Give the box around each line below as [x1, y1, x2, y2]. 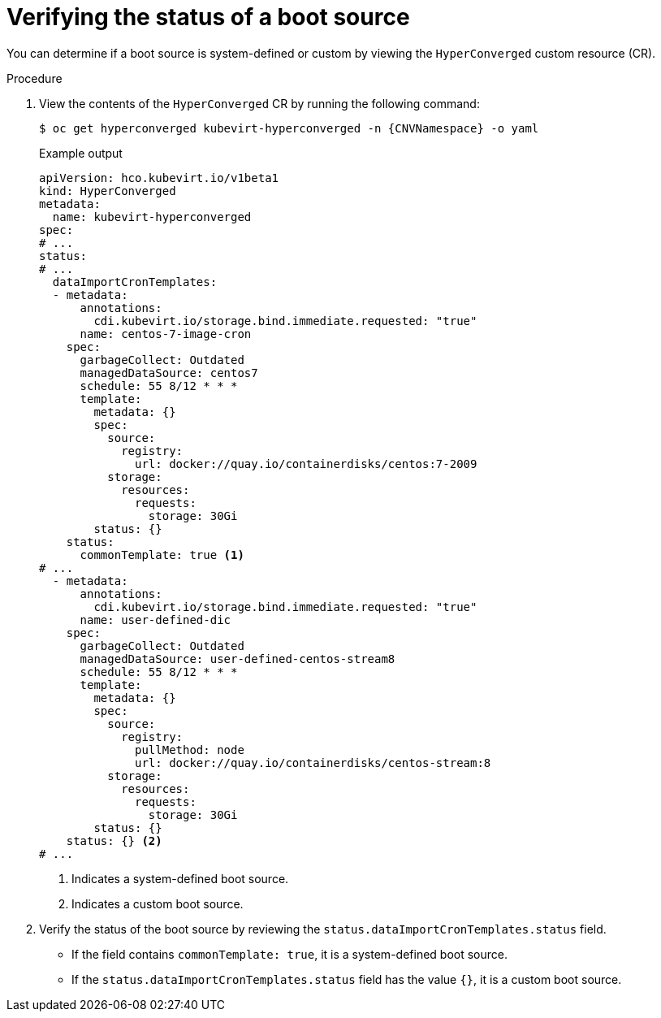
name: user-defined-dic [80, 613, 231, 626]
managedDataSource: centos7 [80, 366, 258, 379]
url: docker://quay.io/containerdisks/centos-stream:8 [135, 756, 491, 769]
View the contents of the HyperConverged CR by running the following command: [39, 96, 480, 110]
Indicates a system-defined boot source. [71, 871, 289, 886]
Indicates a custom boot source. [71, 896, 244, 911]
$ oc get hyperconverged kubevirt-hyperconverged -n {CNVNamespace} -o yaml [39, 121, 539, 135]
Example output [39, 145, 123, 160]
